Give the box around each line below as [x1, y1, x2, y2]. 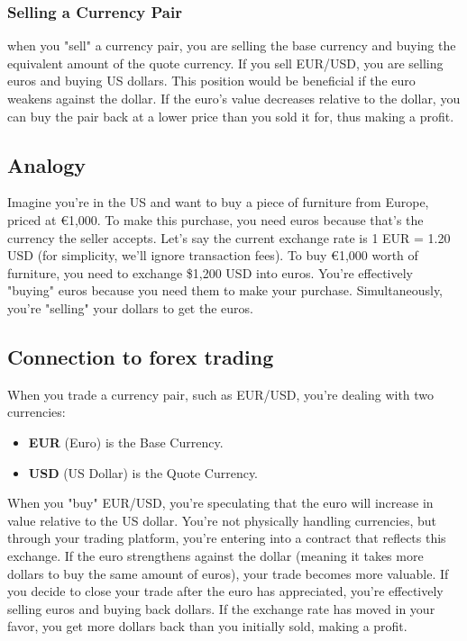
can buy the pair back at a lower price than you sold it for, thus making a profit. [7, 106, 454, 125]
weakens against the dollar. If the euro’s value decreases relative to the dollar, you [7, 89, 461, 107]
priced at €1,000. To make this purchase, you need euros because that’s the [7, 210, 424, 229]
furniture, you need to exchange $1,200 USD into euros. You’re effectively [7, 263, 413, 282]
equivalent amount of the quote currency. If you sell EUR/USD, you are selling [7, 53, 444, 72]
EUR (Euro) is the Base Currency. [28, 432, 224, 451]
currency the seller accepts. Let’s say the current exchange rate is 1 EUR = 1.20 [7, 228, 451, 247]
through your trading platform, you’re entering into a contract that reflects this [7, 528, 446, 547]
